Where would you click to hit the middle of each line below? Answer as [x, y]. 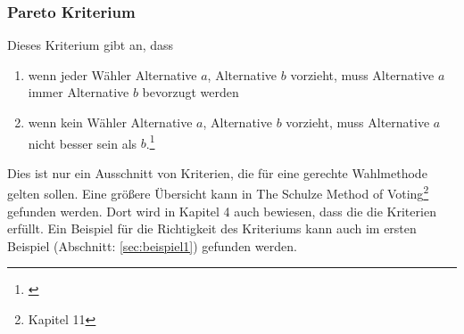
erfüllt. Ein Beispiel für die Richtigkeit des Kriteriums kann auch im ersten [212, 228]
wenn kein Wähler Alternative [110, 122]
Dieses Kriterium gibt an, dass [91, 45]
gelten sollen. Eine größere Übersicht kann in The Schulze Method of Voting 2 [218, 192]
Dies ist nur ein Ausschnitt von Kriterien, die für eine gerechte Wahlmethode [217, 172]
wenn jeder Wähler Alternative [112, 74]
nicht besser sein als [83, 143]
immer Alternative [79, 92]
